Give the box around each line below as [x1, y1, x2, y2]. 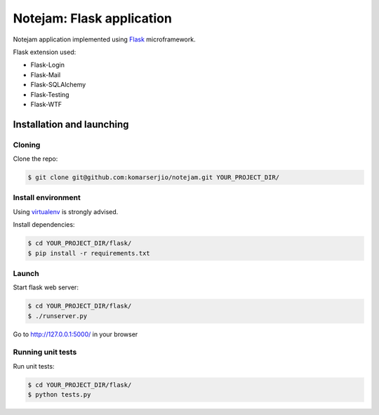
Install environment [13, 193, 81, 203]
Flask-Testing [30, 90, 69, 98]
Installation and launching [13, 118, 129, 130]
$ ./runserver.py [27, 312, 88, 320]
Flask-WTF [30, 100, 62, 108]
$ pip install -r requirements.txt [27, 249, 150, 257]
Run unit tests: [13, 362, 55, 370]
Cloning [13, 140, 41, 150]
